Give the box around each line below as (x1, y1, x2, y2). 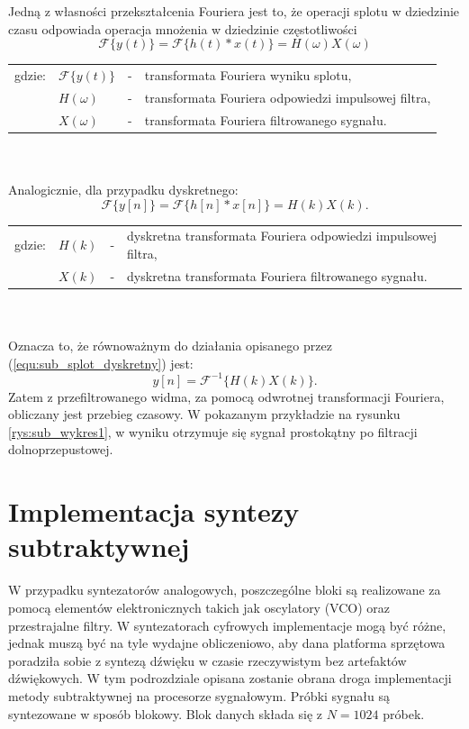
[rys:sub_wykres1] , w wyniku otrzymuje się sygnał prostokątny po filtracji (8, 422, 418, 441)
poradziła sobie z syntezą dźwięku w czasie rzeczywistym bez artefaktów (8, 651, 407, 670)
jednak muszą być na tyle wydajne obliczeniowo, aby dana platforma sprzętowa (8, 633, 446, 652)
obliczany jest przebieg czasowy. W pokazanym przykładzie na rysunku (8, 405, 401, 424)
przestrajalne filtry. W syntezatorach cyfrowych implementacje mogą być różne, (8, 615, 446, 634)
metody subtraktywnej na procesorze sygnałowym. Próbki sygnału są (8, 686, 390, 705)
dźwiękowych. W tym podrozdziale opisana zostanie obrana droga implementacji (8, 669, 452, 688)
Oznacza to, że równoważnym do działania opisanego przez (8, 335, 332, 354)
